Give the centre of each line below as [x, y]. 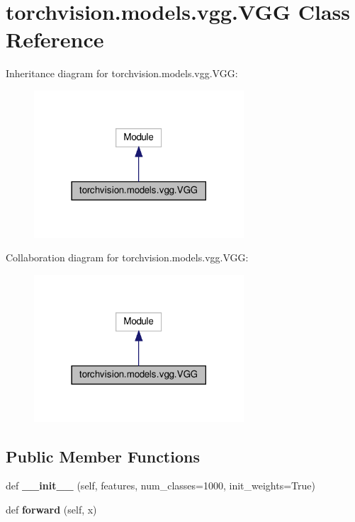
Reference [55, 39]
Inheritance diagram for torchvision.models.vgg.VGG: [122, 73]
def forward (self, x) [51, 509]
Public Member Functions [103, 456]
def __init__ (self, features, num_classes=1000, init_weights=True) [160, 486]
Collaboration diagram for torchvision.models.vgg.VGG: [127, 257]
